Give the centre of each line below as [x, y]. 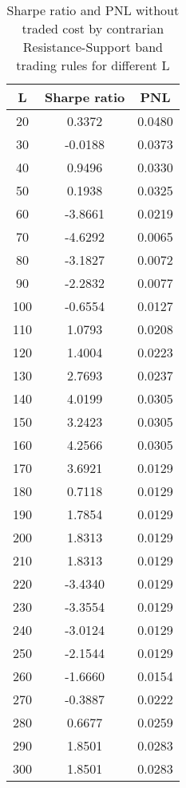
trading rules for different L [93, 65]
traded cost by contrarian [93, 28]
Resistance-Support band [93, 47]
